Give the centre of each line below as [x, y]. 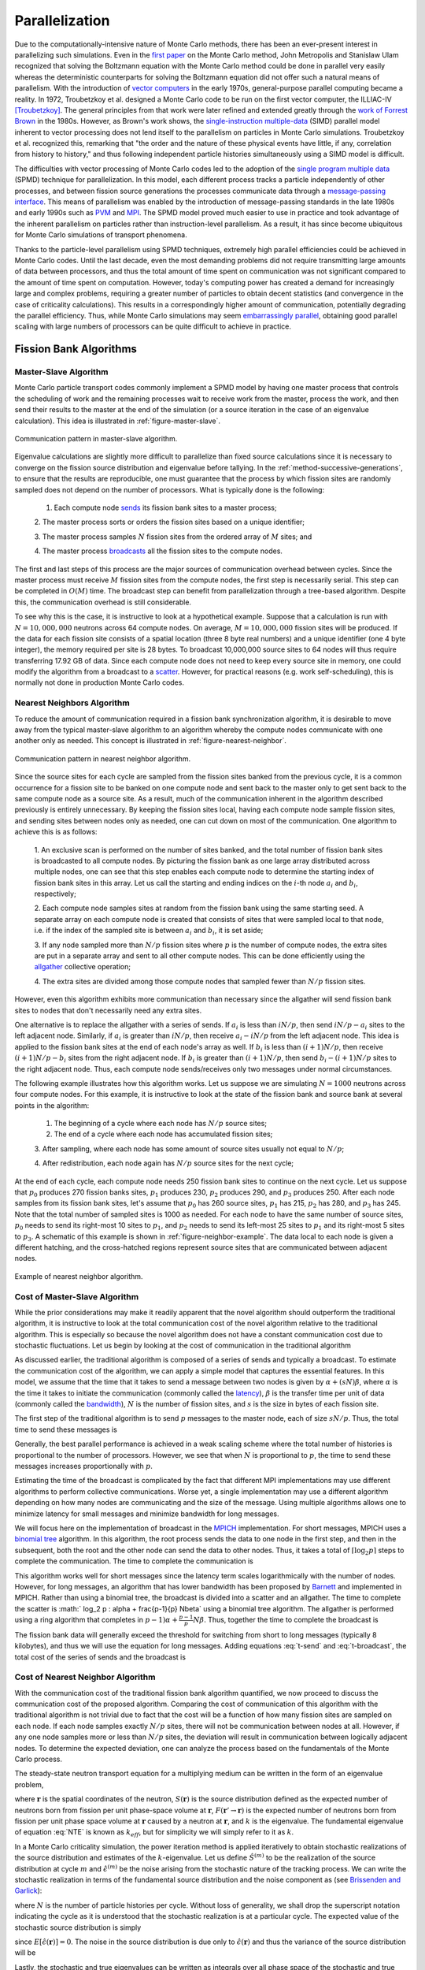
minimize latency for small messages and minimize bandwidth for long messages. [147, 1514]
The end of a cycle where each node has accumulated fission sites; [163, 1134]
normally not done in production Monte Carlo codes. [100, 682]
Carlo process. [39, 1759]
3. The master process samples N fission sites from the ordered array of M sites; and [173, 537]
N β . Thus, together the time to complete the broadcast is [286, 1620]
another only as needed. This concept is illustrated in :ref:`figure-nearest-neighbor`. [150, 741]
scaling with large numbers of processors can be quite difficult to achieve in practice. [153, 326]
